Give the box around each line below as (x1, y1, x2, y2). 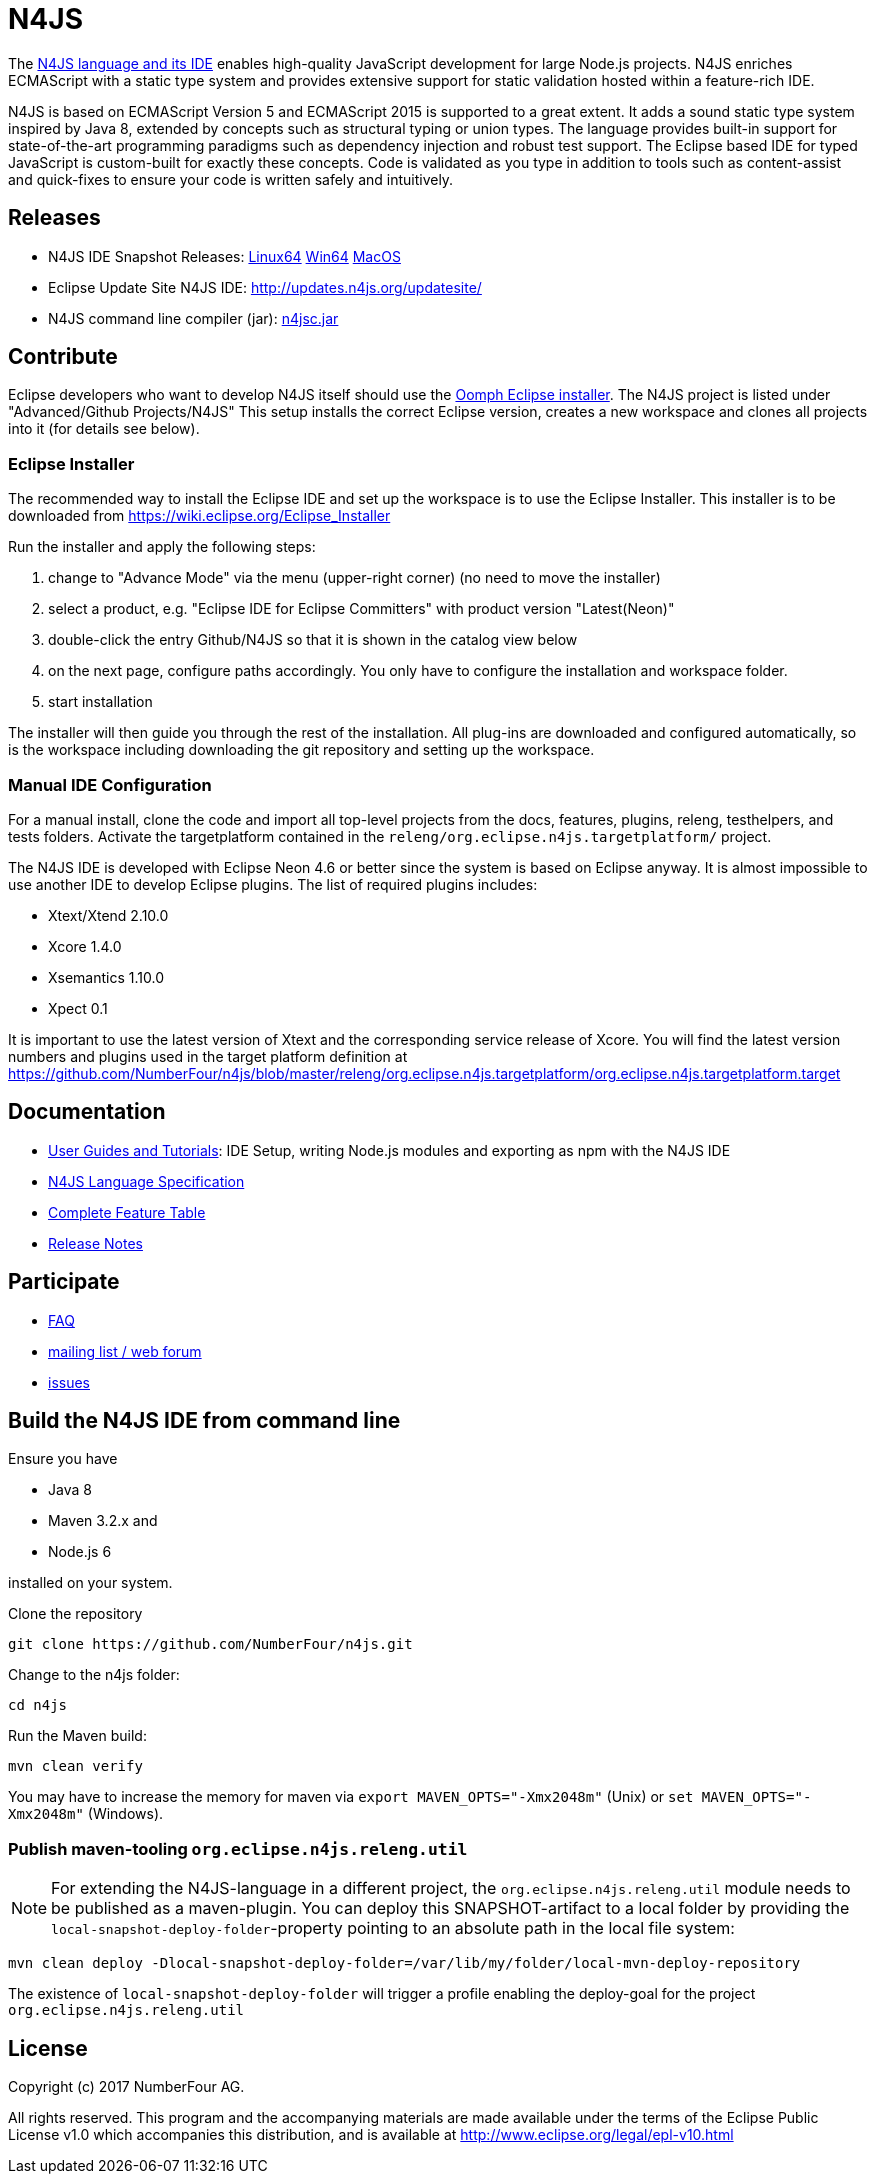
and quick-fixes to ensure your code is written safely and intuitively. (8, 170, 454, 188)
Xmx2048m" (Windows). (8, 1805, 164, 1823)
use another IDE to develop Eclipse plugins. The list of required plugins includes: (8, 875, 538, 893)
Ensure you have (8, 1450, 118, 1468)
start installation (48, 693, 153, 711)
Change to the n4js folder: (8, 1666, 180, 1684)
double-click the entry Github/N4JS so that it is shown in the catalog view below (48, 631, 578, 649)
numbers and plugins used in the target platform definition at (8, 1047, 408, 1065)
